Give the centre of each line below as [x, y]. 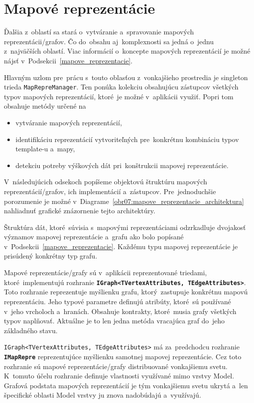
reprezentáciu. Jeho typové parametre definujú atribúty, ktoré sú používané [117, 301]
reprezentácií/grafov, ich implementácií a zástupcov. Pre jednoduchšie [110, 191]
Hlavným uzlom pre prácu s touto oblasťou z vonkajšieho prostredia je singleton [126, 77]
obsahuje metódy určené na [45, 106]
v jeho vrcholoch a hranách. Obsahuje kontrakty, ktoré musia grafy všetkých [120, 311]
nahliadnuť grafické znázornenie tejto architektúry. [80, 211]
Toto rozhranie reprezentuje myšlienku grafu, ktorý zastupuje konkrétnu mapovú [126, 292]
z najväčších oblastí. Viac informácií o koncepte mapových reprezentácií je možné [127, 51]
